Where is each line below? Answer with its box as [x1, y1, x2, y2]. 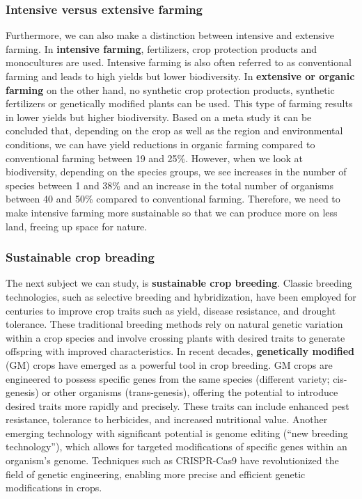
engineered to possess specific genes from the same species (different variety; [6, 371, 330, 386]
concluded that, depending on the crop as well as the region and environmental [6, 123, 343, 138]
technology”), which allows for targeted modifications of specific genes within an [6, 439, 347, 454]
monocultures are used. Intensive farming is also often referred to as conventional [6, 55, 352, 70]
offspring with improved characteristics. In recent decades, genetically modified [6, 344, 355, 358]
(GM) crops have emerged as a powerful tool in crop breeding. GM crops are [6, 357, 333, 372]
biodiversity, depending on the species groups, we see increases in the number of [6, 164, 347, 179]
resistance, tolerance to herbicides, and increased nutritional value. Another [6, 412, 328, 427]
